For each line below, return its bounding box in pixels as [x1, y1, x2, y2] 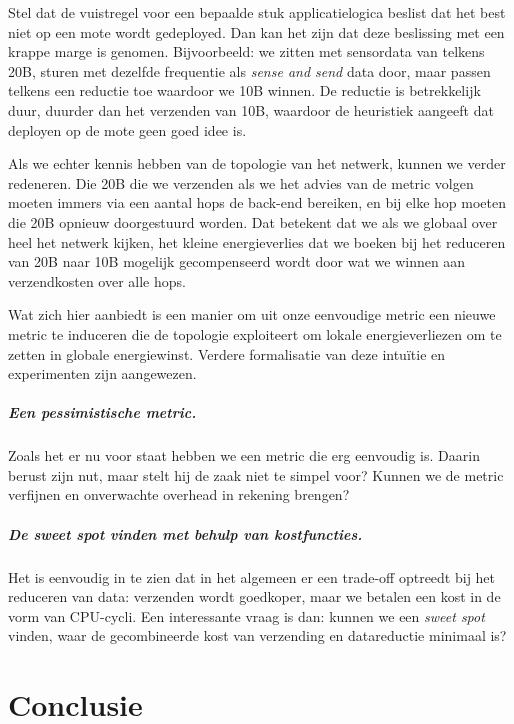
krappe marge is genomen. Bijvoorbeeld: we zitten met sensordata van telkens [8, 41, 485, 62]
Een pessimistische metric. [8, 402, 197, 423]
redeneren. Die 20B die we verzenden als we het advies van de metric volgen [8, 172, 474, 193]
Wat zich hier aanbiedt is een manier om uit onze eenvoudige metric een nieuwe [8, 304, 496, 325]
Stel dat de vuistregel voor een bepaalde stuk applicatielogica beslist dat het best [8, 2, 506, 22]
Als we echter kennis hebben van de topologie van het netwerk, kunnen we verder [8, 153, 506, 174]
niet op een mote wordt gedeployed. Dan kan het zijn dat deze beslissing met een [8, 21, 505, 42]
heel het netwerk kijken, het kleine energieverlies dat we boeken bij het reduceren [8, 231, 506, 252]
